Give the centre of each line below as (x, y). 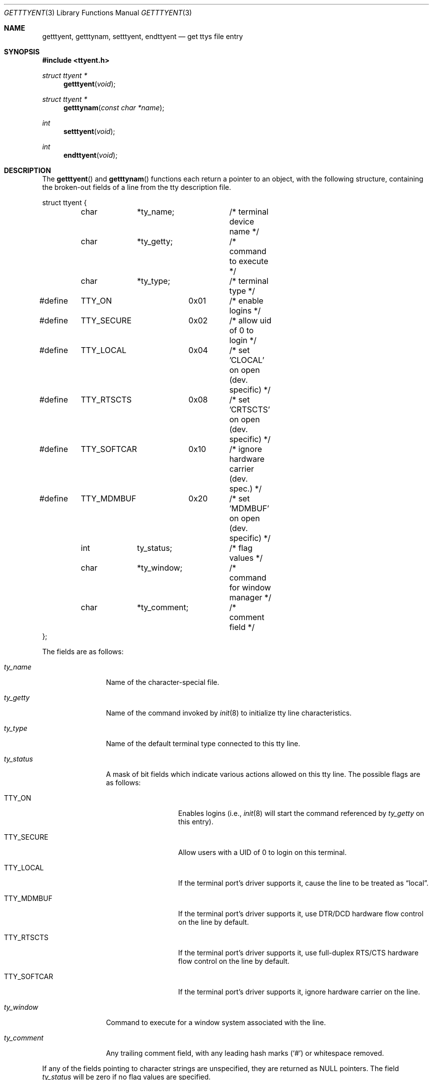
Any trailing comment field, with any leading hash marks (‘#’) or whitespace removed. (245, 1053)
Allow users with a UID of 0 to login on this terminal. (262, 852)
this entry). (196, 822)
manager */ (250, 597)
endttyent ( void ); (90, 155)
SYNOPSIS (22, 52)
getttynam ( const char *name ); (114, 108)
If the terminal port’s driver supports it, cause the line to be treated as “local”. (303, 883)
